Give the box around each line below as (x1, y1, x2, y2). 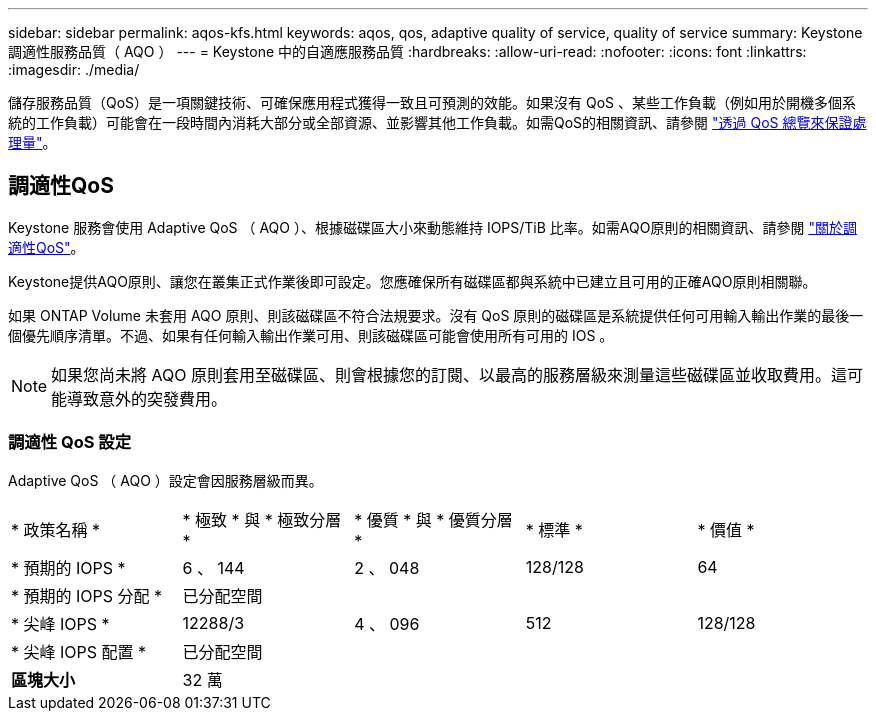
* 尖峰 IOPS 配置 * (11, 641, 147, 662)
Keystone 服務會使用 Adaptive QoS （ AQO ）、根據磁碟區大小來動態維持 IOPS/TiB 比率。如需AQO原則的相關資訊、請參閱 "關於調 (8, 218, 857, 236)
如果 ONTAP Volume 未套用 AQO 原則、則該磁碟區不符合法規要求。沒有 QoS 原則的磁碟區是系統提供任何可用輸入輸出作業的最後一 (8, 306, 864, 324)
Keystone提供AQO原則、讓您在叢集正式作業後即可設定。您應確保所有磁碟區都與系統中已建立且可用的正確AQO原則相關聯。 (8, 272, 817, 290)
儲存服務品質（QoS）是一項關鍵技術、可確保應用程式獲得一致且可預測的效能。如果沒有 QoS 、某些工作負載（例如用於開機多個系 (8, 94, 857, 111)
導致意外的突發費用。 (67, 388, 228, 409)
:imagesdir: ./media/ (8, 61, 140, 78)
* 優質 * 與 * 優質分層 (354, 509, 513, 530)
